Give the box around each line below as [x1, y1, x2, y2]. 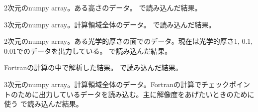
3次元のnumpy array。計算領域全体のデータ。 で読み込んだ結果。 [4, 19, 216, 29]
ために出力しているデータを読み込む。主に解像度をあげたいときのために [17, 89, 255, 99]
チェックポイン [201, 79, 251, 89]
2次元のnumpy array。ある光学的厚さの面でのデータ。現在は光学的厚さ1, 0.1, [4, 36, 253, 46]
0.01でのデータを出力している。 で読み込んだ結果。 [4, 45, 172, 56]
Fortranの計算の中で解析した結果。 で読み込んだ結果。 [4, 62, 182, 73]
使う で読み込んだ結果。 [4, 99, 83, 109]
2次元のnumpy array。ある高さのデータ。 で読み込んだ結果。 [4, 2, 202, 12]
